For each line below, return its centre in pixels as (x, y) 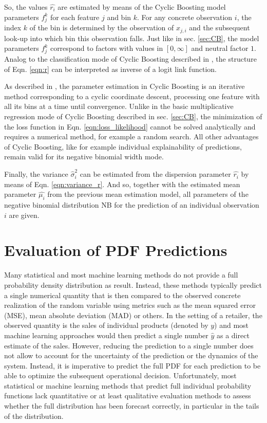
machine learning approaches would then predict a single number (106, 335)
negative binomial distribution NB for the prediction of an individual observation (132, 205)
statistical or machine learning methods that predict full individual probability (128, 385)
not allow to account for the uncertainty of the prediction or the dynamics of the (131, 355)
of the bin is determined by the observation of (102, 27)
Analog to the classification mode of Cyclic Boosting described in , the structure (130, 59)
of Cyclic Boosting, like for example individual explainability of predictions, (123, 146)
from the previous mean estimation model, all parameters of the (148, 194)
